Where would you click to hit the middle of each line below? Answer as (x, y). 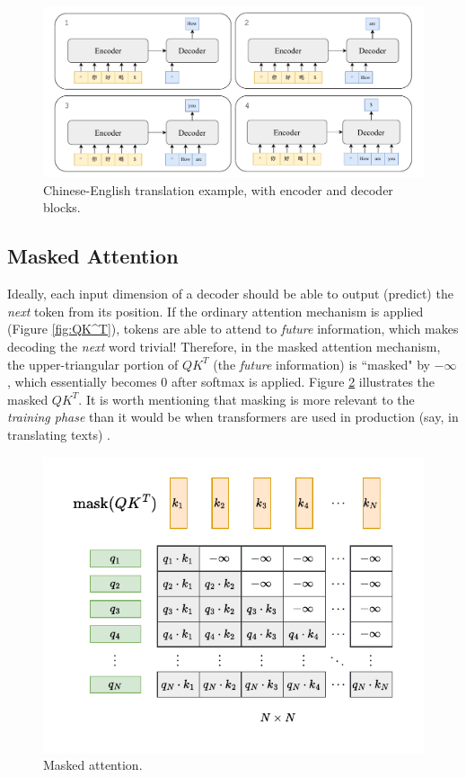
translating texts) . (59, 434)
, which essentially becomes (82, 382)
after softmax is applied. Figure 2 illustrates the (303, 382)
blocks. (62, 207)
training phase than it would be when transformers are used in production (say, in (233, 417)
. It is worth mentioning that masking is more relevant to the (246, 399)
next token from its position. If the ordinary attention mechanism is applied (215, 311)
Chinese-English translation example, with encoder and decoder (218, 189)
